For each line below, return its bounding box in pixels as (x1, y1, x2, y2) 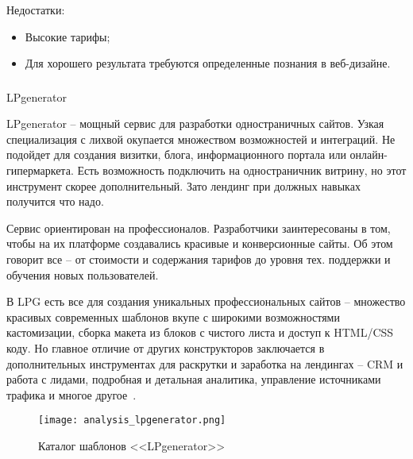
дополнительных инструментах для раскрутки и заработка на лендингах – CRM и (6, 355, 403, 372)
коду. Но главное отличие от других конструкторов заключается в (6, 340, 325, 357)
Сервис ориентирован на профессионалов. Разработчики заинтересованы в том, (6, 219, 391, 236)
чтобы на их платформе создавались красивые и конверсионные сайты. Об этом (6, 235, 393, 252)
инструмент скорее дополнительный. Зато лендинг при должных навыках (6, 177, 361, 194)
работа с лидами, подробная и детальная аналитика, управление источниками (6, 371, 381, 388)
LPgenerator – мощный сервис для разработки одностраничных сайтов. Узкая (6, 115, 384, 132)
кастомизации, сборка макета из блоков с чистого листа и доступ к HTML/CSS (6, 324, 394, 341)
